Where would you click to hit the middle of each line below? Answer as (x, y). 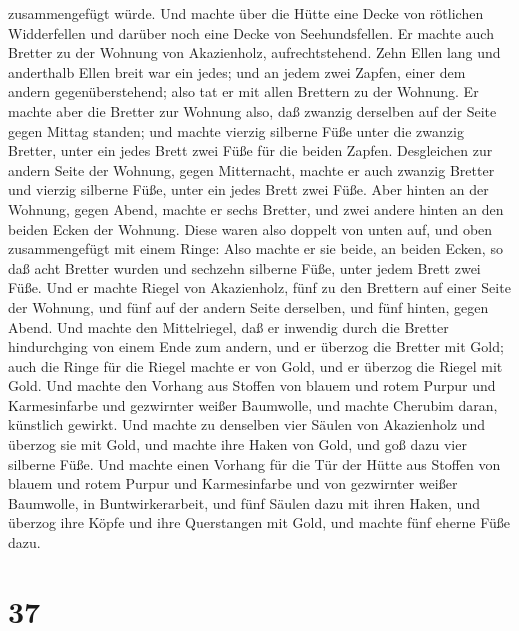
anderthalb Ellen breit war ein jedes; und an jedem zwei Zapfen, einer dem (237, 71)
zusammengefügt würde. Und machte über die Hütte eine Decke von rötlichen (246, 13)
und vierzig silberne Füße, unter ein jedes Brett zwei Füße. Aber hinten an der (248, 189)
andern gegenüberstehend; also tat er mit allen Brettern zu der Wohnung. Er (243, 91)
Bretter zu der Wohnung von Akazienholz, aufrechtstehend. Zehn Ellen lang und (254, 52)
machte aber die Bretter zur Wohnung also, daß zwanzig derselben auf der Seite (252, 110)
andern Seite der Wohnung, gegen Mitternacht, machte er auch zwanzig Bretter (251, 169)
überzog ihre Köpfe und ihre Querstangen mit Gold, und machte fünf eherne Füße (259, 522)
